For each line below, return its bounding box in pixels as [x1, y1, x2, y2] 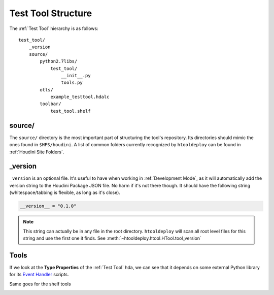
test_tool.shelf [50, 108, 91, 114]
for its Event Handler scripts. [9, 272, 70, 278]
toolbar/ [40, 101, 61, 107]
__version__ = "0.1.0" [20, 203, 77, 209]
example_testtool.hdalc [50, 94, 110, 100]
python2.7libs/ [40, 58, 78, 64]
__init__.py [61, 73, 91, 78]
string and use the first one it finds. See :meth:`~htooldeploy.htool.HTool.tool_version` [23, 235, 201, 241]
